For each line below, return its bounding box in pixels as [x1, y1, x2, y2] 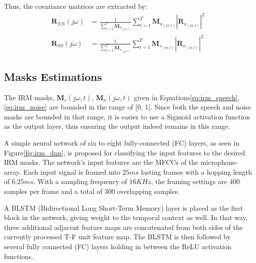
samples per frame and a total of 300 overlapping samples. [4, 186, 180, 196]
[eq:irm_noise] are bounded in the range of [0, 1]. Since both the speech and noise [4, 102, 251, 112]
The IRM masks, [4, 92, 55, 102]
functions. [4, 251, 33, 261]
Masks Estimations [4, 69, 102, 84]
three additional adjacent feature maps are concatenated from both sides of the [4, 222, 243, 232]
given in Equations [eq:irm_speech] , [133, 92, 240, 102]
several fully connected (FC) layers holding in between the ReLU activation [4, 241, 232, 251]
